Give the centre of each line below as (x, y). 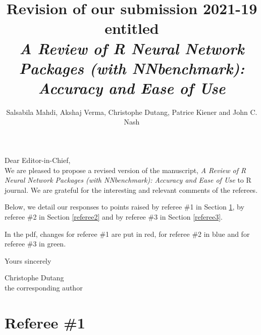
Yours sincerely (28, 260)
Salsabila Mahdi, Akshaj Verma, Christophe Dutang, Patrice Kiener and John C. (132, 112)
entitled (132, 28)
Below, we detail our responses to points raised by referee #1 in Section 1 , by (124, 207)
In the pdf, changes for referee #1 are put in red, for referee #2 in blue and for (127, 234)
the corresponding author (44, 287)
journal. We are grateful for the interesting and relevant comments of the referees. (131, 190)
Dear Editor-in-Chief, (38, 160)
